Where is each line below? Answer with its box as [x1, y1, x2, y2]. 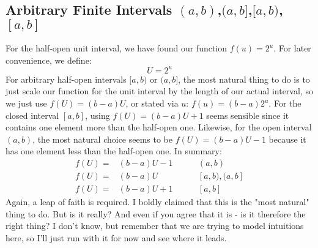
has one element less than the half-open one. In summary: [6, 145, 222, 157]
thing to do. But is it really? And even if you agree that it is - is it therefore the [6, 207, 306, 220]
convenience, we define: [6, 53, 92, 66]
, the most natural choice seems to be [32, 132, 173, 145]
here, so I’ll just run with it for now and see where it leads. [6, 231, 227, 244]
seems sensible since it [206, 108, 289, 121]
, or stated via [125, 97, 179, 110]
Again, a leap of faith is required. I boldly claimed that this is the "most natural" [6, 195, 309, 208]
